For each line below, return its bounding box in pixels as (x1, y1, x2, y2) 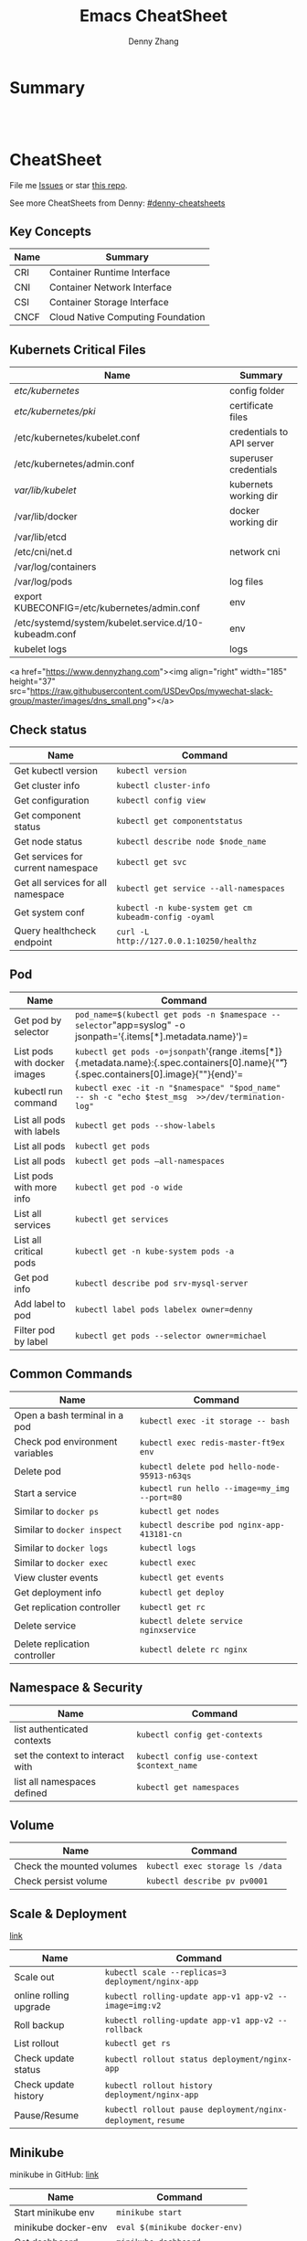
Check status (9, 721, 87, 737)
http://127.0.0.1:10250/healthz (116, 936, 258, 946)
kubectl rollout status (104, 2054, 208, 2065)
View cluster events (14, 1571, 99, 1584)
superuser (229, 452, 274, 464)
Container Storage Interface (48, 296, 169, 309)
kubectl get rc (140, 1602, 206, 1612)
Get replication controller (14, 1601, 122, 1614)
